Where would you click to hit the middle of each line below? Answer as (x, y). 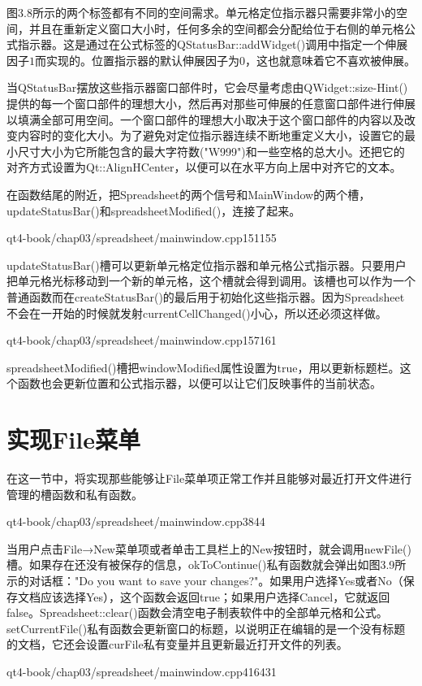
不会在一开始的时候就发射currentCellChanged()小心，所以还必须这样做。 (197, 313)
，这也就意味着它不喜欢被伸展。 (330, 60)
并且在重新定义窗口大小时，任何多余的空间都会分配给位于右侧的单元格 (216, 28)
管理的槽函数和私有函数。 (75, 494)
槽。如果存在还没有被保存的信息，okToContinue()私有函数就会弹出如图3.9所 (207, 564)
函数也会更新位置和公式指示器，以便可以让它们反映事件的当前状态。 (199, 383)
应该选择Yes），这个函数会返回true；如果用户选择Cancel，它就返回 (215, 596)
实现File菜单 (73, 439)
